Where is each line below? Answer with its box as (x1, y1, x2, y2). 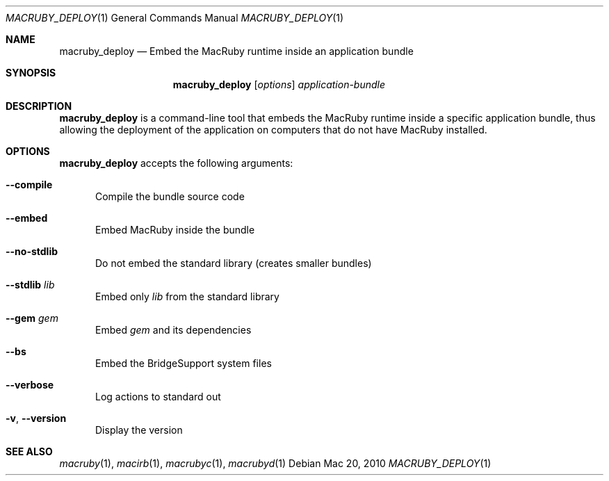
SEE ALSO (6, 446, 53, 457)
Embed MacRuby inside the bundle (95, 224, 255, 236)
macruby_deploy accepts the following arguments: (59, 157, 293, 169)
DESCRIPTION (6, 100, 72, 112)
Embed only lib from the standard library (95, 291, 279, 302)
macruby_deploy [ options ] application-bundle (172, 79, 386, 90)
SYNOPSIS (6, 67, 56, 79)
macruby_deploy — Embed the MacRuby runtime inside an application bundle (59, 45, 414, 57)
